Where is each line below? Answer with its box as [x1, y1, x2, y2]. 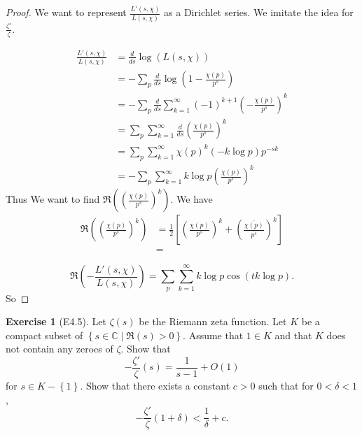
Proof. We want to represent [6, 5, 127, 20]
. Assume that [183, 327, 244, 342]
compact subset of [6, 327, 83, 342]
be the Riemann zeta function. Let [139, 314, 287, 329]
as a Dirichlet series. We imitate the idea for [164, 5, 354, 20]
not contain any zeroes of [6, 341, 113, 356]
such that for [258, 378, 314, 393]
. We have [170, 192, 213, 206]
